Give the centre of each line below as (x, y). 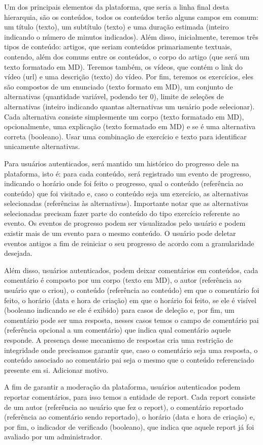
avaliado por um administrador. (53, 437)
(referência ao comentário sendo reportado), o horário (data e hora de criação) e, (129, 417)
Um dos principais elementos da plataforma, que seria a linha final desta (117, 7)
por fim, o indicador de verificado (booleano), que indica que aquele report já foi (129, 426)
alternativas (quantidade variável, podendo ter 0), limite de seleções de (114, 96)
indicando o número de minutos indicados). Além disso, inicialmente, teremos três (131, 36)
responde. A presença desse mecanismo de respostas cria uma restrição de (119, 340)
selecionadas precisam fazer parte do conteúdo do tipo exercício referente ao (122, 213)
